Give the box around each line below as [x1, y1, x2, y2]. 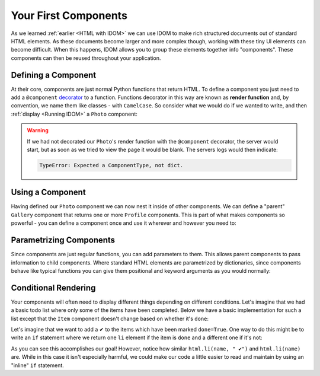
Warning [27, 127, 49, 134]
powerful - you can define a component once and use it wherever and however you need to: [11, 219, 236, 227]
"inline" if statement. [11, 362, 65, 369]
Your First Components [11, 9, 127, 22]
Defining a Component [11, 70, 97, 80]
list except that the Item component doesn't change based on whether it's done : [11, 315, 209, 322]
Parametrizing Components [11, 235, 116, 246]
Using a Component [11, 187, 86, 197]
